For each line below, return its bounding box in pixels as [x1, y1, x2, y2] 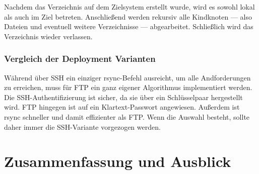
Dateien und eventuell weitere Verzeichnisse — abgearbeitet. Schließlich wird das [4, 21, 253, 32]
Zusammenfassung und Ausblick [4, 151, 231, 171]
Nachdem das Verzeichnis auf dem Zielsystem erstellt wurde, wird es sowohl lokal [4, 2, 255, 12]
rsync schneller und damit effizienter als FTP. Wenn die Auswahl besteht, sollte [4, 111, 250, 122]
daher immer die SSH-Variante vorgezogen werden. [4, 121, 161, 132]
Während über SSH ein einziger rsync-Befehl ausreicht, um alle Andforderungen [4, 72, 251, 82]
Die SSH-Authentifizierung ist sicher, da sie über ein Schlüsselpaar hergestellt [4, 92, 243, 102]
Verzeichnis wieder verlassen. [4, 31, 93, 41]
